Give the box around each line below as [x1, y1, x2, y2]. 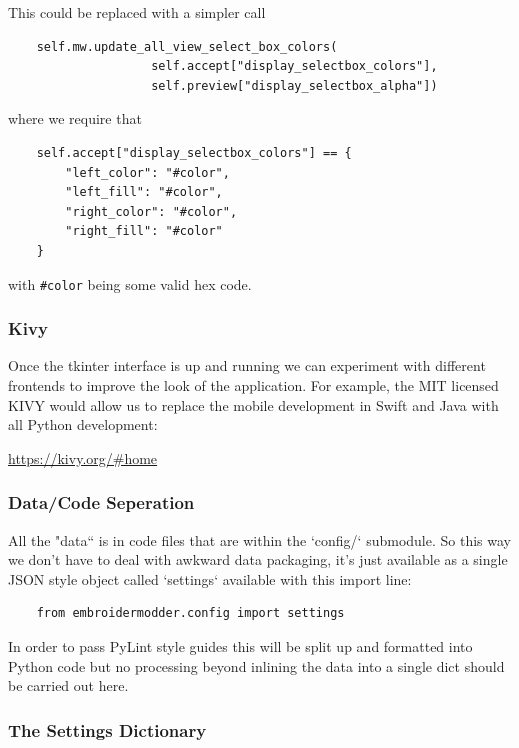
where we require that [8, 108, 142, 129]
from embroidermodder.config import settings [36, 606, 345, 621]
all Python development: [8, 414, 158, 435]
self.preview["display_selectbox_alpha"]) [151, 78, 438, 93]
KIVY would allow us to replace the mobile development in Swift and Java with [8, 394, 499, 415]
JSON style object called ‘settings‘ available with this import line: [8, 568, 412, 589]
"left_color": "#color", [65, 165, 230, 180]
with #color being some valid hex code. [8, 273, 252, 294]
